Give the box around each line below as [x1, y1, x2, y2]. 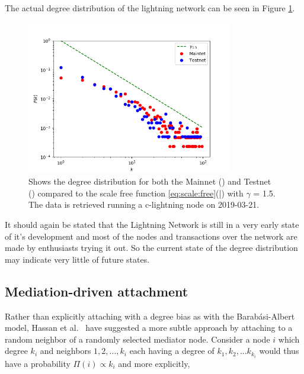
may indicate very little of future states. [5, 253, 150, 265]
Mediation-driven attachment [5, 282, 188, 300]
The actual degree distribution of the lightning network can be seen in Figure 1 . [5, 2, 295, 14]
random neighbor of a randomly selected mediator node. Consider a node [5, 333, 270, 345]
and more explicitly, [118, 357, 190, 369]
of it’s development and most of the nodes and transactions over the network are [5, 230, 297, 242]
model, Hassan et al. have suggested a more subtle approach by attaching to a [5, 321, 293, 334]
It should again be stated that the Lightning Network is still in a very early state [5, 218, 299, 231]
